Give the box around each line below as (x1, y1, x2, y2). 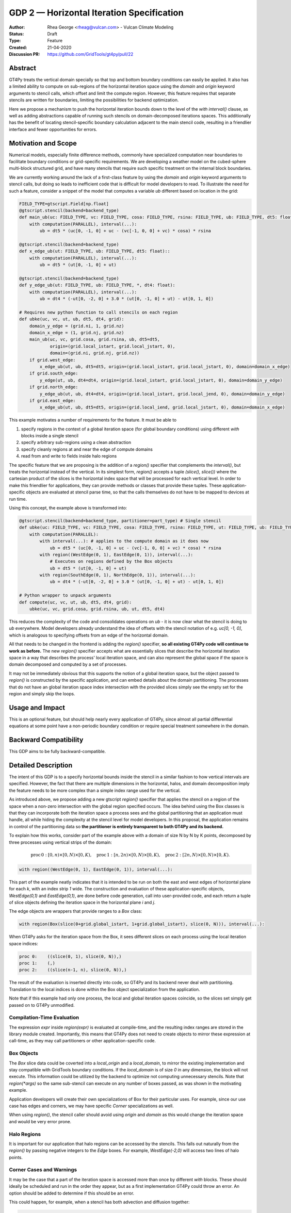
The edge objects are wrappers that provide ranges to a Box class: (9, 908, 143, 914)
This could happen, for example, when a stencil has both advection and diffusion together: (9, 1199, 190, 1205)
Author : (9, 24, 25, 30)
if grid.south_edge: (29, 371, 79, 376)
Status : (9, 31, 24, 36)
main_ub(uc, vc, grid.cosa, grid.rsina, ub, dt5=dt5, (29, 337, 160, 342)
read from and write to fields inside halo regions (21, 453, 117, 459)
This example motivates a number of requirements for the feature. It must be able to (9, 417, 177, 423)
